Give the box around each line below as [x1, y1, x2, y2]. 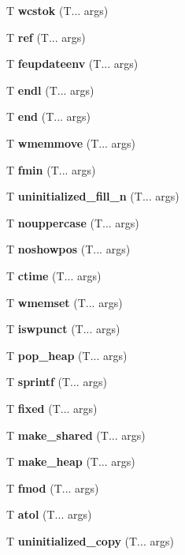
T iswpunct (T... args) [6, 321, 120, 337]
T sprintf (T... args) [6, 373, 107, 390]
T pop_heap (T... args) [6, 347, 128, 363]
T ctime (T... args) [6, 267, 102, 283]
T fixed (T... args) [6, 399, 98, 416]
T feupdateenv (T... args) [6, 55, 139, 72]
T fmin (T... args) [6, 161, 96, 178]
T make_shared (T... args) [6, 426, 146, 443]
